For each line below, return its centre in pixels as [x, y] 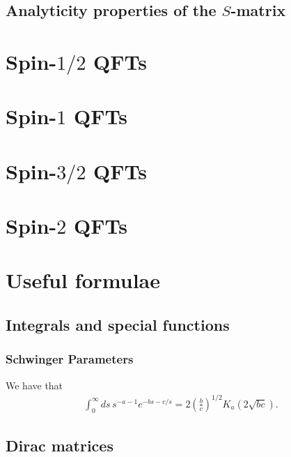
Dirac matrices [60, 445]
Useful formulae [83, 280]
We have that [34, 385]
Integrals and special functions [118, 325]
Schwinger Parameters [70, 359]
